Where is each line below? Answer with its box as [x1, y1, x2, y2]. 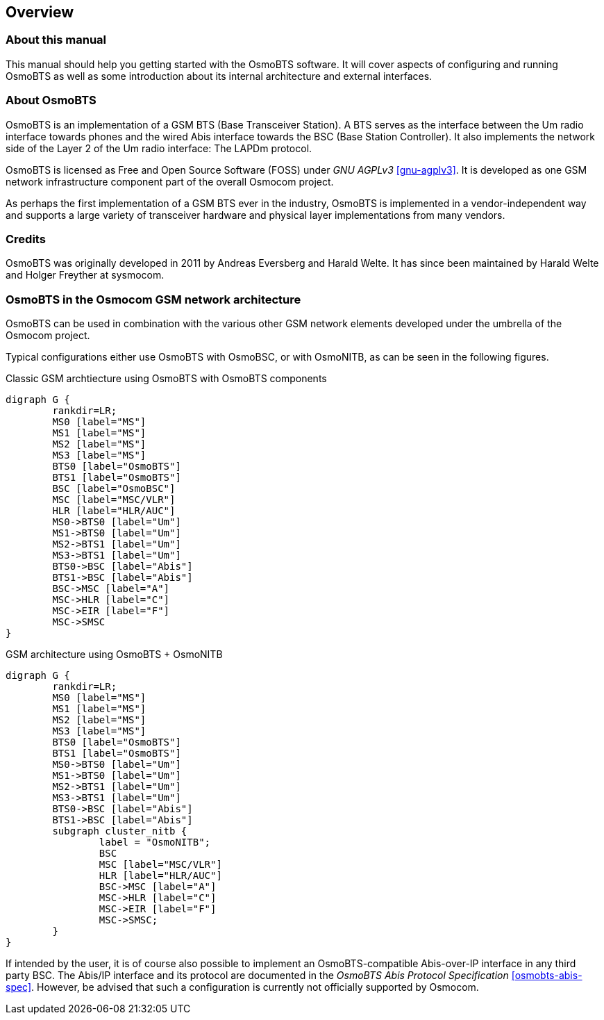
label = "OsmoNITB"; [99, 837, 211, 848]
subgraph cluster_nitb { [52, 825, 187, 837]
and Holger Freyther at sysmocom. [6, 269, 165, 281]
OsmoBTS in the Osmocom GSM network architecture [6, 292, 301, 306]
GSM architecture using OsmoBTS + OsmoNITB [6, 648, 223, 661]
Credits [6, 231, 46, 246]
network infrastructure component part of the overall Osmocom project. [6, 175, 334, 188]
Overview [6, 3, 74, 21]
